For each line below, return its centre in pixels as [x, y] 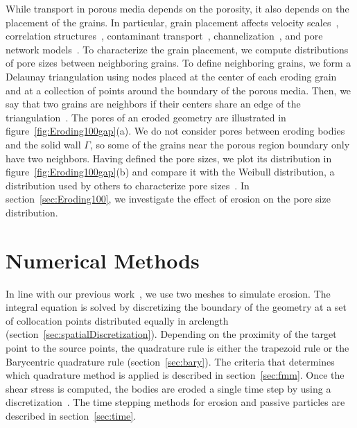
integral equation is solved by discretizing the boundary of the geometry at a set [176, 307]
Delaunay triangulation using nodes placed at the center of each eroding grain [171, 76]
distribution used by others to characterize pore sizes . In [128, 185]
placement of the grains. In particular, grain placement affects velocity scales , [172, 22]
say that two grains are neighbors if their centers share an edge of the [153, 104]
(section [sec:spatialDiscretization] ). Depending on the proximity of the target [171, 334]
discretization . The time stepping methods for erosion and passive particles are [175, 402]
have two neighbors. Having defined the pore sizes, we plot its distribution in [169, 158]
